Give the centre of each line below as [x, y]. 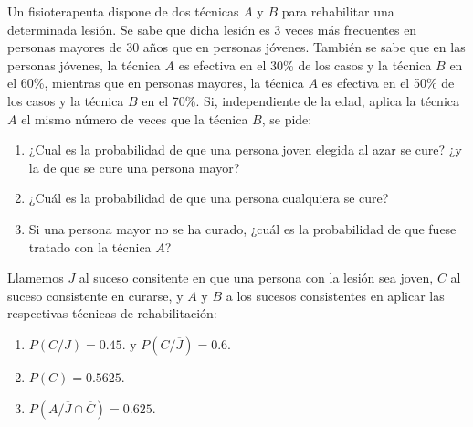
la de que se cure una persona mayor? [134, 167]
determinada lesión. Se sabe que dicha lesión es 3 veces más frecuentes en [212, 29]
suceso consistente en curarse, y [95, 295]
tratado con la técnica [90, 246]
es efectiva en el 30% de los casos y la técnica [305, 64]
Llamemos [36, 278]
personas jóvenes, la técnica [84, 64]
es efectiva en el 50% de [388, 83]
